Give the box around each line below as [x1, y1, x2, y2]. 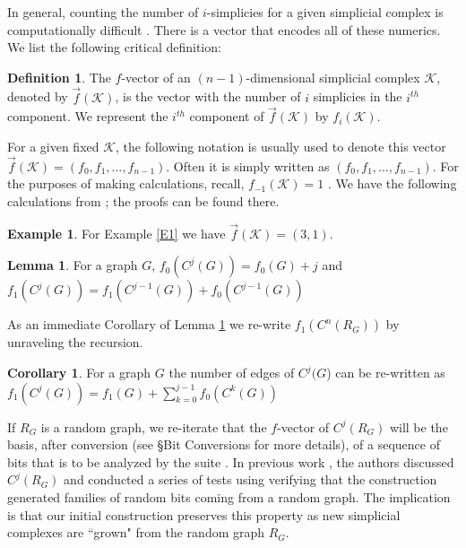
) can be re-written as [326, 363, 445, 381]
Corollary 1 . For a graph [7, 363, 151, 381]
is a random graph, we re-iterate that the [40, 417, 267, 436]
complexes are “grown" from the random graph [7, 523, 265, 542]
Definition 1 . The [7, 67, 111, 86]
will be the [389, 417, 448, 436]
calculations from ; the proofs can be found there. [7, 192, 280, 210]
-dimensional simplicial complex [246, 67, 420, 86]
